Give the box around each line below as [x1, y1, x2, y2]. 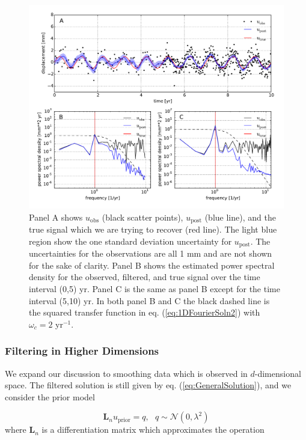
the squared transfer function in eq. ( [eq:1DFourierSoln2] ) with [29, 306, 260, 319]
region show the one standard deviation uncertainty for [29, 234, 232, 247]
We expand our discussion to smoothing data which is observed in [5, 367, 248, 379]
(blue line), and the [204, 210, 276, 223]
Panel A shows [29, 210, 83, 223]
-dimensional [254, 367, 301, 379]
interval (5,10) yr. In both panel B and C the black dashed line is [29, 294, 270, 307]
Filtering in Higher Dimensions [5, 343, 159, 358]
